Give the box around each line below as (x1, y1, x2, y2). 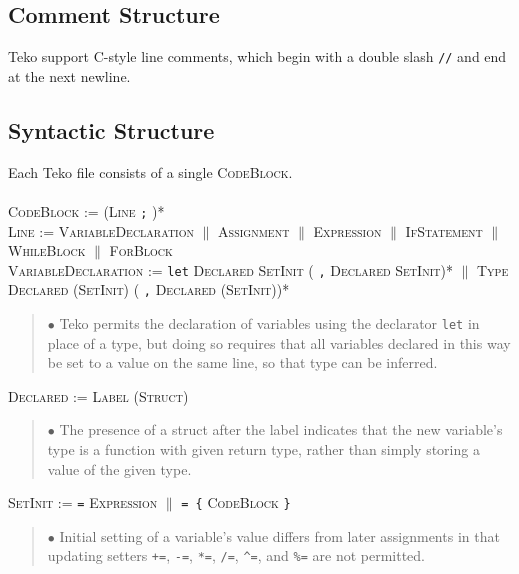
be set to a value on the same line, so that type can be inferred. (47, 352, 438, 373)
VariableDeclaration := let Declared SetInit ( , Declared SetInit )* (8, 259, 453, 280)
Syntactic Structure (8, 114, 215, 145)
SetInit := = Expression (8, 492, 158, 513)
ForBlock (109, 240, 173, 261)
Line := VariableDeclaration (8, 220, 195, 241)
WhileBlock (8, 240, 86, 261)
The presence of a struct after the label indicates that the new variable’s (59, 419, 503, 440)
